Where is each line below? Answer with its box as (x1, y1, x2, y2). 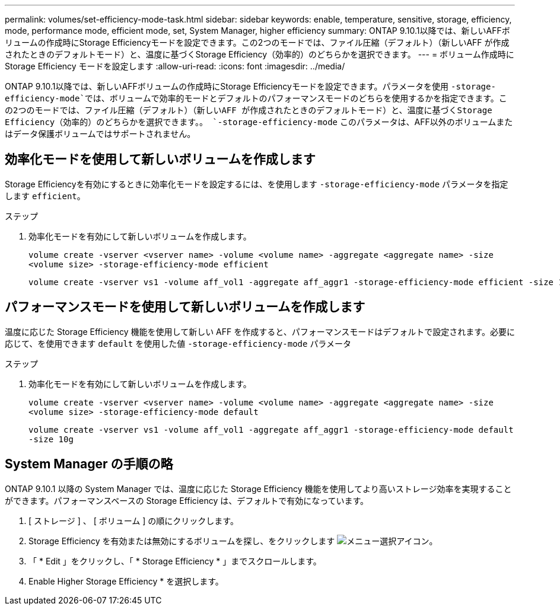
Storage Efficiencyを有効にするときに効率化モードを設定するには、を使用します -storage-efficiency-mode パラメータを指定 (5, 178, 508, 189)
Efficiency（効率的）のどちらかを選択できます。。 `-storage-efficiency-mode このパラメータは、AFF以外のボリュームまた (5, 117, 513, 127)
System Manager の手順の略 (5, 456, 173, 472)
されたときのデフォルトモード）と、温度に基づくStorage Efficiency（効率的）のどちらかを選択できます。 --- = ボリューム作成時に (5, 49, 514, 59)
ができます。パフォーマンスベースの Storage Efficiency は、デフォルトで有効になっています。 (5, 495, 369, 506)
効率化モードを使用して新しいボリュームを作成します (5, 152, 316, 167)
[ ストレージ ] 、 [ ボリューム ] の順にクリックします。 (28, 515, 238, 526)
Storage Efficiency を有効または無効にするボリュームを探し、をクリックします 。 (28, 535, 438, 546)
